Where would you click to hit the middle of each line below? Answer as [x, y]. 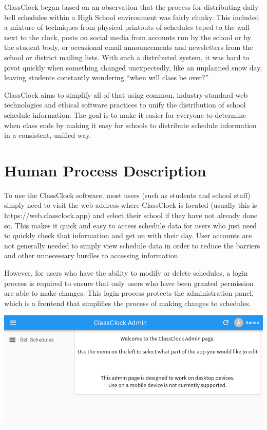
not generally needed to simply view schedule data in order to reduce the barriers [132, 245]
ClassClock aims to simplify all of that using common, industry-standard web [126, 94]
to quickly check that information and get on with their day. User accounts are [128, 235]
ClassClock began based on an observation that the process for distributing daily [131, 7]
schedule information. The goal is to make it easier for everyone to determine [125, 114]
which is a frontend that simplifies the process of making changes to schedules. [128, 303]
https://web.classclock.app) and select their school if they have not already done [131, 215]
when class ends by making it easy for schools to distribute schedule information [130, 125]
